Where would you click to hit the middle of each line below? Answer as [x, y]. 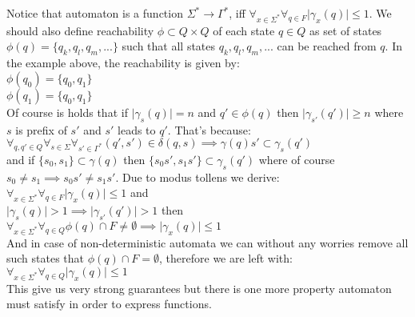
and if [21, 159]
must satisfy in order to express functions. [109, 304]
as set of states [346, 30]
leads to [137, 129]
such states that [46, 258]
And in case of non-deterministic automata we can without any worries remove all [207, 242]
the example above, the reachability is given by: [123, 63]
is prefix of [41, 129]
